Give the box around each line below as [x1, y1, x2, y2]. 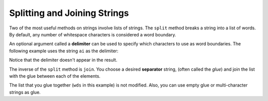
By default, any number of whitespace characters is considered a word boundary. [9, 31, 176, 37]
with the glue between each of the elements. [9, 73, 101, 79]
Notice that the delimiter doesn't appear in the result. [9, 57, 118, 63]
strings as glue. [9, 89, 41, 95]
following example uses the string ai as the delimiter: [9, 48, 119, 54]
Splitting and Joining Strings [9, 7, 129, 18]
